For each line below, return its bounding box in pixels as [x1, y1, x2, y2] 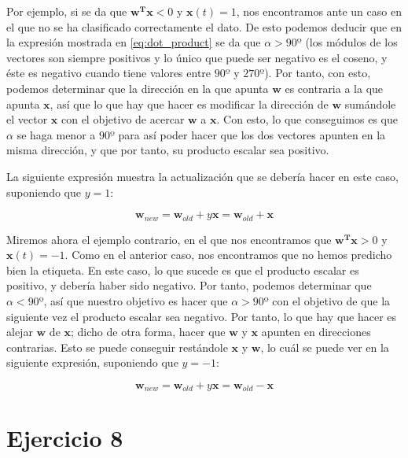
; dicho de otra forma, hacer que [71, 323, 226, 340]
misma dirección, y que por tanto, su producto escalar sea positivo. [6, 142, 329, 158]
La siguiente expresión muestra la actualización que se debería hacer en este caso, [6, 168, 399, 184]
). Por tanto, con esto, [264, 65, 371, 81]
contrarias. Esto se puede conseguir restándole [6, 338, 228, 355]
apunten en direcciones [261, 323, 371, 340]
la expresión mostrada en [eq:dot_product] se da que [6, 34, 261, 50]
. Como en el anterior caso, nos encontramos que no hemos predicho [64, 246, 392, 263]
